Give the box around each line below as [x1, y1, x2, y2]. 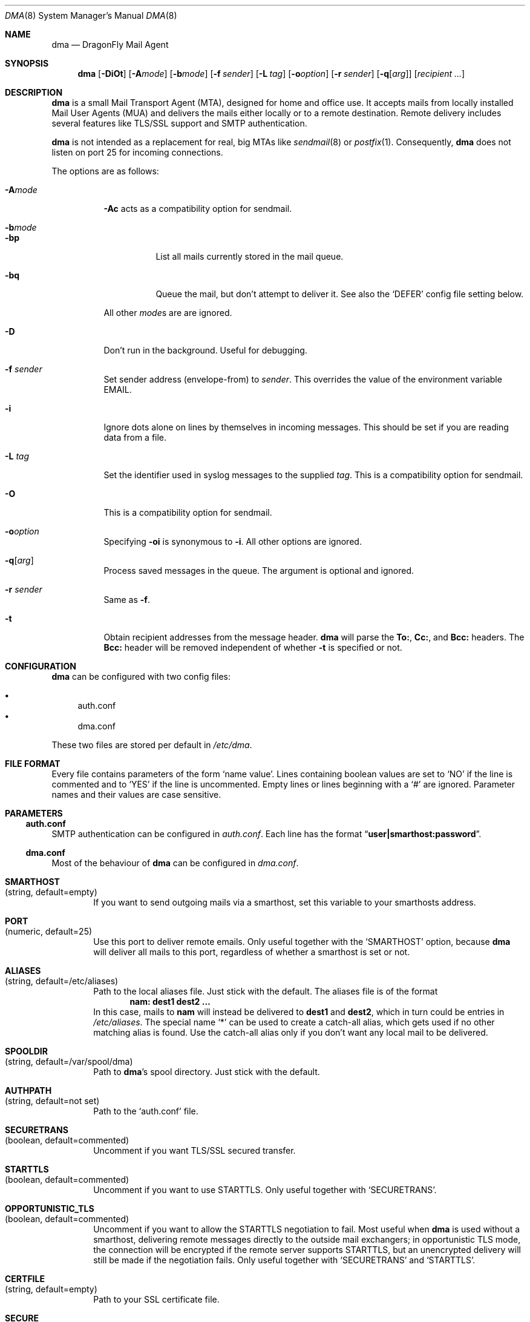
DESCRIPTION [5, 87, 63, 97]
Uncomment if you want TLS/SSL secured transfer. [93, 1145, 296, 1156]
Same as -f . [103, 594, 150, 605]
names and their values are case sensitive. [51, 789, 221, 800]
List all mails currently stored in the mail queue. [155, 251, 344, 261]
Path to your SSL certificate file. [93, 1294, 220, 1304]
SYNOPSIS [5, 58, 49, 68]
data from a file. [103, 432, 167, 442]
